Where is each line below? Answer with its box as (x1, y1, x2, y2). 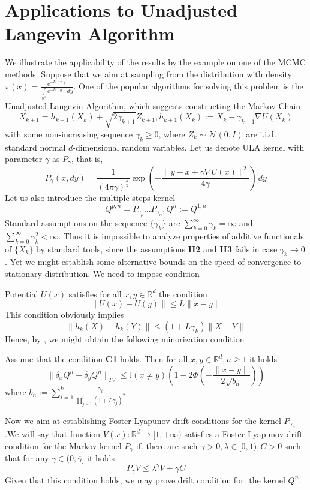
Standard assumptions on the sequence (5, 217, 148, 229)
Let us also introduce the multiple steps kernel (5, 191, 176, 203)
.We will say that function (5, 428, 101, 440)
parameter (5, 152, 43, 165)
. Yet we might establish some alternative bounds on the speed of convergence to (5, 255, 302, 268)
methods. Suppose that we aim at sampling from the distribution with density (5, 67, 292, 80)
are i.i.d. (246, 127, 276, 140)
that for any (5, 452, 49, 464)
